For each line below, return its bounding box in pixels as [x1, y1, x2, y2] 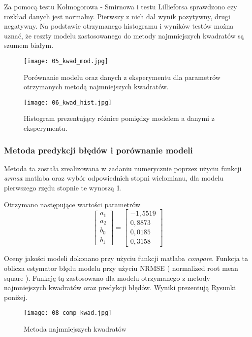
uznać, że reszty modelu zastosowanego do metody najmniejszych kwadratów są [4, 30, 244, 40]
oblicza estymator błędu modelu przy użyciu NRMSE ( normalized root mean [4, 262, 238, 273]
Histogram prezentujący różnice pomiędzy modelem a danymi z [24, 113, 215, 123]
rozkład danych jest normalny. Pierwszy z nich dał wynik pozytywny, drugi [4, 11, 230, 21]
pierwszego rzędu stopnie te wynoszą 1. [4, 183, 122, 193]
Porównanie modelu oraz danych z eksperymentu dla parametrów [24, 72, 220, 82]
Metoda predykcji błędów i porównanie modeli [4, 144, 193, 156]
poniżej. [4, 292, 28, 302]
